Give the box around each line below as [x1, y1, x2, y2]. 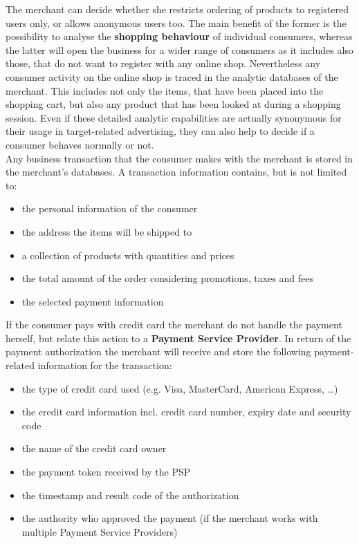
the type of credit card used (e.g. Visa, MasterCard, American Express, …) [21, 381, 338, 395]
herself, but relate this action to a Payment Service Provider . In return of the [6, 330, 351, 345]
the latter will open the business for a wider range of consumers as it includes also [6, 42, 353, 57]
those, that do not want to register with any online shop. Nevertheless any [6, 56, 321, 71]
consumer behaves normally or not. [6, 137, 154, 151]
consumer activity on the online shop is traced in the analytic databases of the [6, 69, 338, 84]
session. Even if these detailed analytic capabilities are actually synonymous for [6, 110, 342, 124]
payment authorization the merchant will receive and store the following [6, 344, 311, 359]
